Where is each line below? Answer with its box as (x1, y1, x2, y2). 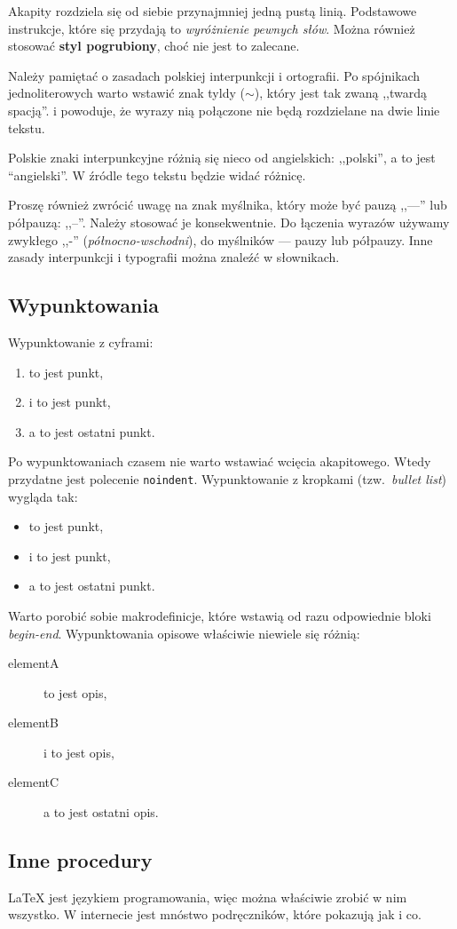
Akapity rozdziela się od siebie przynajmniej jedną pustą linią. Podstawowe (8, 2, 417, 20)
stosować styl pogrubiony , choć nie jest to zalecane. (8, 36, 300, 55)
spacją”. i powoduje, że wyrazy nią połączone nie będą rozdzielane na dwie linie (8, 100, 440, 119)
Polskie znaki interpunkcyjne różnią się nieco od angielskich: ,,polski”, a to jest (8, 148, 436, 167)
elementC (8, 773, 59, 791)
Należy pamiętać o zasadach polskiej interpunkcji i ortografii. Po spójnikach (8, 66, 421, 84)
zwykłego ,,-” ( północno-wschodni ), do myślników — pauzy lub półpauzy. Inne (8, 230, 433, 249)
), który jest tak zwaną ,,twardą (254, 83, 427, 102)
